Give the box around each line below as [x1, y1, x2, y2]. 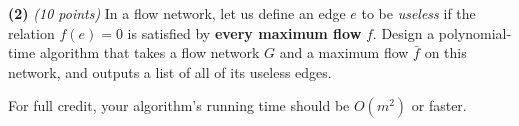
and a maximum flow [279, 42, 409, 63]
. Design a [372, 22, 435, 43]
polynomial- [438, 22, 512, 43]
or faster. [411, 95, 467, 116]
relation [8, 22, 55, 43]
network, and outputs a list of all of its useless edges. [8, 61, 332, 82]
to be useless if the [361, 3, 476, 23]
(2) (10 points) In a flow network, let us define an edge [8, 3, 346, 23]
